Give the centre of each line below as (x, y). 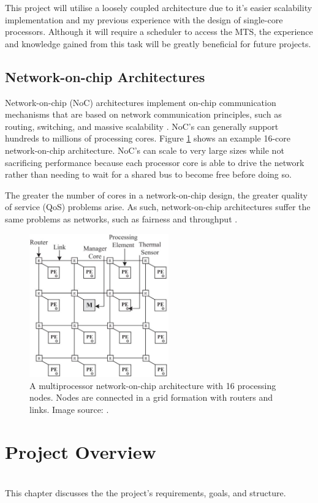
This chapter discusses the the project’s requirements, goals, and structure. (146, 493)
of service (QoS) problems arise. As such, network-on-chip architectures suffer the (158, 207)
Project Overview (81, 451)
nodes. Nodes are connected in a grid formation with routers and (151, 397)
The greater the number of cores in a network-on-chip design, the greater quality (156, 195)
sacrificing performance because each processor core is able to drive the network (155, 162)
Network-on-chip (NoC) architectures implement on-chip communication (141, 102)
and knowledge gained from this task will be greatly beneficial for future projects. (158, 43)
